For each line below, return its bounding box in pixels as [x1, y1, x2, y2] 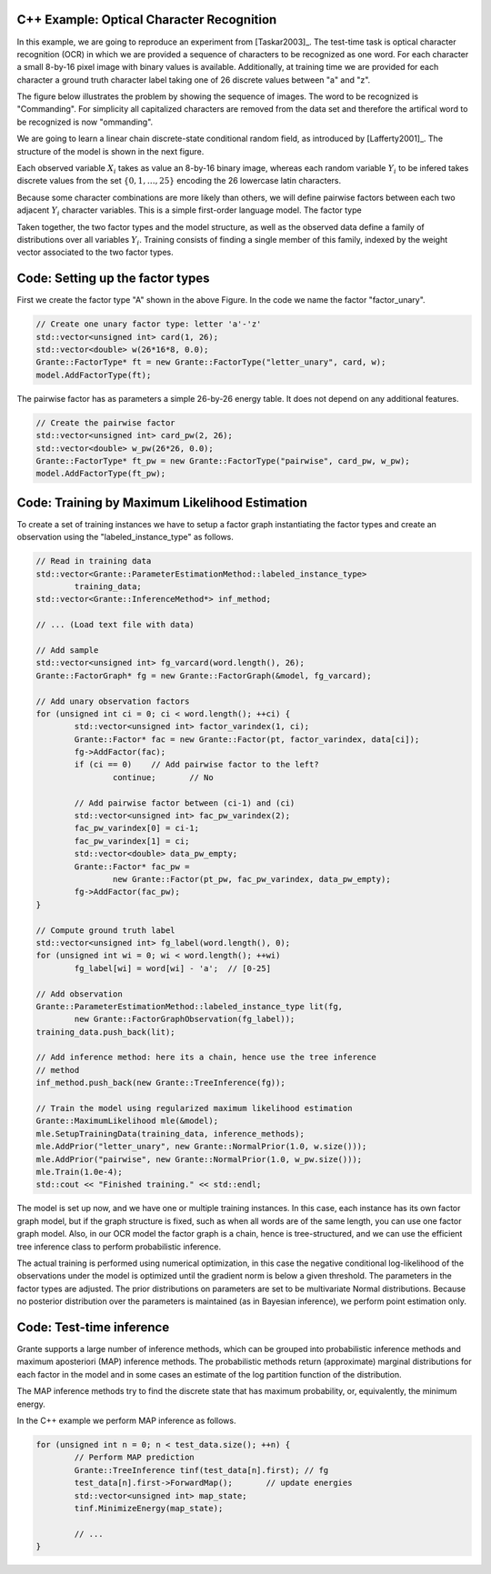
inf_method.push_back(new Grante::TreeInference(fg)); [35, 1078, 286, 1088]
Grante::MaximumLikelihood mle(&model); [35, 1116, 218, 1127]
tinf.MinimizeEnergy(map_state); [74, 1503, 224, 1513]
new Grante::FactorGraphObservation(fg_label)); [74, 1014, 296, 1025]
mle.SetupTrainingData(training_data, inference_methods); [35, 1128, 305, 1138]
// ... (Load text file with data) [35, 619, 195, 630]
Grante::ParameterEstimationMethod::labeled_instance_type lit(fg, [35, 1001, 344, 1011]
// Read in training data [35, 556, 152, 566]
